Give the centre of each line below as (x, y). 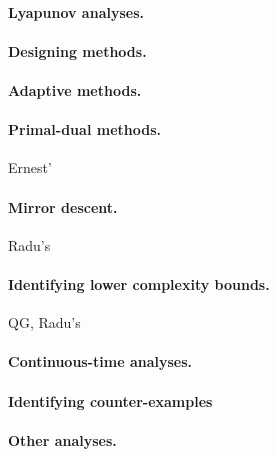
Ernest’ (30, 167)
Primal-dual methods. (84, 129)
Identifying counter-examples (110, 400)
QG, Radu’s (44, 322)
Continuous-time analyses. (100, 361)
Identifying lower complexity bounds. (139, 283)
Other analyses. (62, 439)
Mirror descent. (63, 206)
